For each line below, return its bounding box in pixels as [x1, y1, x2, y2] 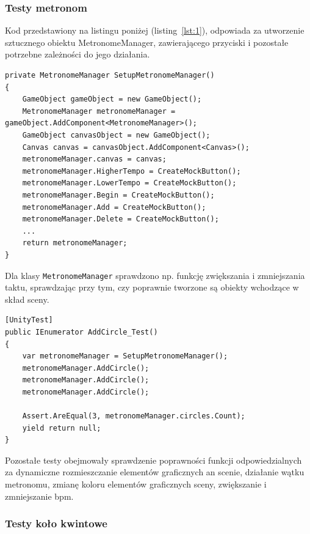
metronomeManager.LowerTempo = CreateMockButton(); [22, 179, 237, 188]
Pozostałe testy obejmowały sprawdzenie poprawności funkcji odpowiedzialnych [5, 453, 302, 466]
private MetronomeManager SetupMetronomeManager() [5, 71, 215, 80]
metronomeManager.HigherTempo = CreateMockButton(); [22, 166, 241, 176]
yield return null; [22, 423, 101, 432]
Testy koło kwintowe [5, 516, 107, 531]
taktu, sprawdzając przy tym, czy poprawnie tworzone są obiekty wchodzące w [5, 281, 299, 294]
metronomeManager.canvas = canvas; [22, 155, 167, 164]
